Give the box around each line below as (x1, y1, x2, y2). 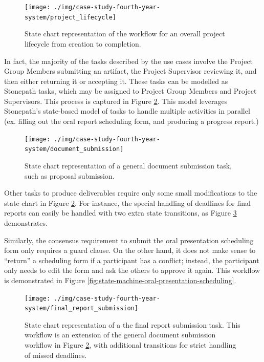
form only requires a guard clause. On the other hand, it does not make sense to (4, 245, 256, 255)
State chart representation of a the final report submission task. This (25, 319, 240, 330)
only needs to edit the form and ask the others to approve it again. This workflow (4, 265, 260, 275)
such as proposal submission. (25, 170, 115, 181)
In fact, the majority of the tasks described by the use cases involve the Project (4, 55, 253, 66)
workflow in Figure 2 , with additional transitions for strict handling (25, 339, 236, 350)
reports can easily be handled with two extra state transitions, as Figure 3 (4, 207, 237, 218)
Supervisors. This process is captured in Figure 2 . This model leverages (4, 95, 228, 106)
